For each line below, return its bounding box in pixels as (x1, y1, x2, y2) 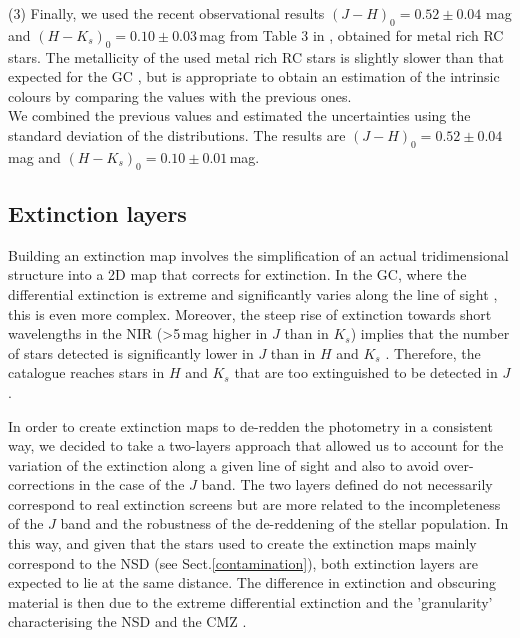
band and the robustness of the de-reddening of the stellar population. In (60, 513, 509, 534)
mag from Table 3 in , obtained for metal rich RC (199, 24, 504, 45)
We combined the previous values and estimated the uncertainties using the (8, 105, 471, 126)
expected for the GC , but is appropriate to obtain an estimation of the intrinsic (8, 66, 500, 87)
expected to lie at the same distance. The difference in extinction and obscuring (8, 572, 496, 593)
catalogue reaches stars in (8, 362, 165, 383)
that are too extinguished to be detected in (234, 362, 498, 383)
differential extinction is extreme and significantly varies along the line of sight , (8, 283, 498, 304)
